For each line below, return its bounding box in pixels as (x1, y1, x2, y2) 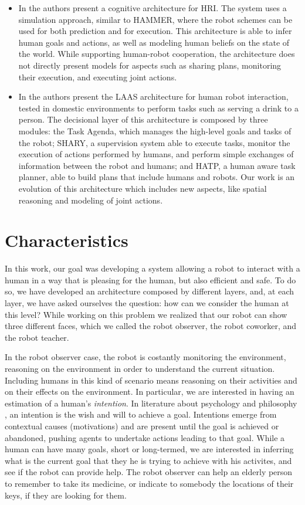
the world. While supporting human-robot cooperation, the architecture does (18, 48, 295, 60)
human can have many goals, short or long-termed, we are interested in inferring (5, 443, 294, 455)
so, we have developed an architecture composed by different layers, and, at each (5, 285, 294, 297)
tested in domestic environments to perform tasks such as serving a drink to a (18, 101, 299, 114)
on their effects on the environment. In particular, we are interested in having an (5, 385, 294, 398)
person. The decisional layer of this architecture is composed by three (18, 113, 268, 126)
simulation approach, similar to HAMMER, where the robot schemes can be (18, 13, 293, 25)
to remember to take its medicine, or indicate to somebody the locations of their (5, 477, 294, 489)
